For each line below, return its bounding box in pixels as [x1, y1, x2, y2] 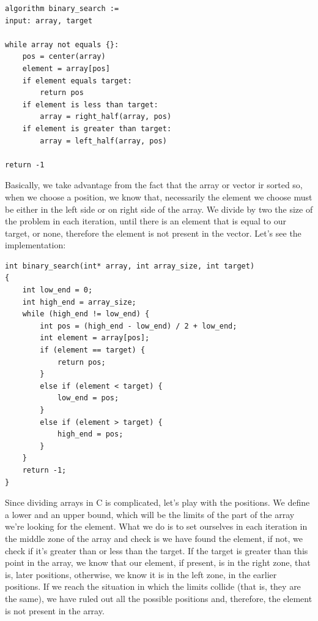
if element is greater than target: [22, 124, 172, 133]
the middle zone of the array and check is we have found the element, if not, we [5, 531, 303, 544]
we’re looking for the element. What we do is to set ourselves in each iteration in [5, 520, 308, 533]
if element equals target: [22, 76, 132, 85]
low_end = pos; [57, 394, 119, 403]
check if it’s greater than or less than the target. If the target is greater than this [5, 544, 308, 557]
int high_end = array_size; [22, 297, 136, 307]
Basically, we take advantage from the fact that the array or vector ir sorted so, [5, 178, 303, 191]
